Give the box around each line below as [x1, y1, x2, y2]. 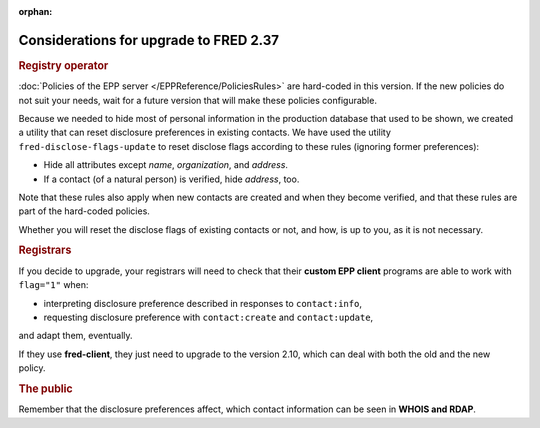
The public [18, 381, 74, 395]
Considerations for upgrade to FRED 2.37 [18, 31, 280, 49]
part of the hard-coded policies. [18, 205, 150, 217]
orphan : [18, 6, 53, 17]
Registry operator [18, 58, 109, 72]
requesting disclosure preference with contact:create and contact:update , [43, 311, 374, 323]
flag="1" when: [18, 279, 89, 291]
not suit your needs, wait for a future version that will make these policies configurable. [18, 94, 377, 106]
